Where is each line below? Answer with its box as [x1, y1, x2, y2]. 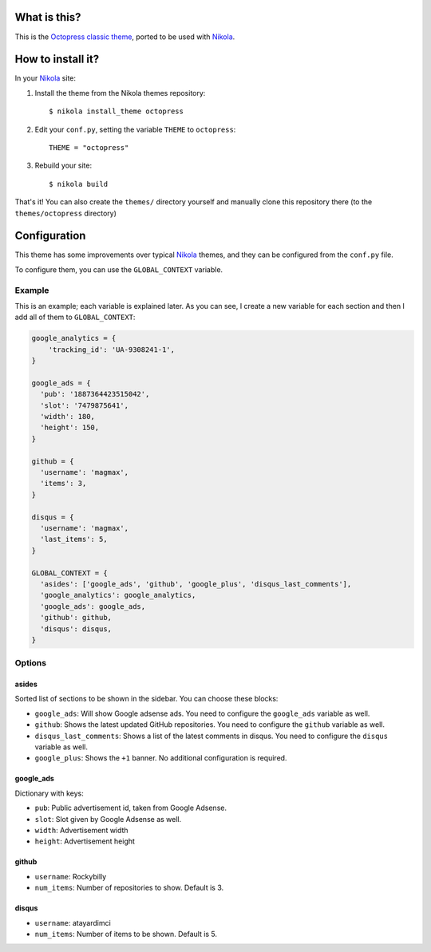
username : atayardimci [34, 918, 111, 927]
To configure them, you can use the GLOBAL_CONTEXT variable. [14, 264, 223, 275]
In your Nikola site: [14, 73, 76, 83]
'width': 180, [40, 412, 96, 421]
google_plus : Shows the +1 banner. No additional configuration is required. [34, 753, 287, 763]
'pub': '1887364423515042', [40, 389, 150, 399]
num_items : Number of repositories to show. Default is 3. [34, 883, 223, 893]
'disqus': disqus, [40, 624, 112, 634]
